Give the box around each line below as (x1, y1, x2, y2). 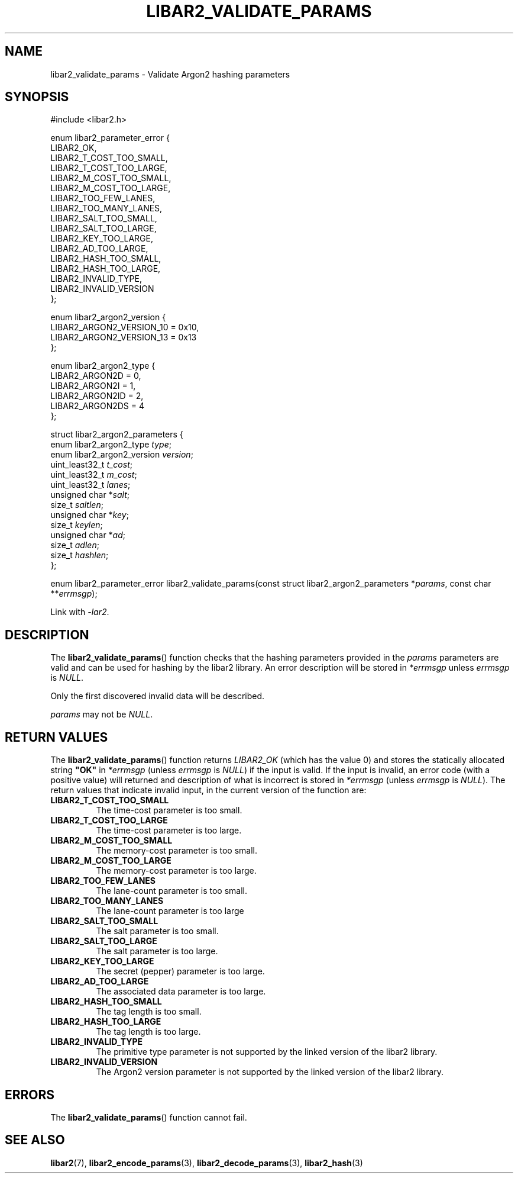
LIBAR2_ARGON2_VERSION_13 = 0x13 (50, 332, 197, 343)
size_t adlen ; (50, 540, 99, 551)
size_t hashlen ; (50, 550, 109, 561)
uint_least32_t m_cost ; (50, 469, 137, 480)
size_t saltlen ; (50, 500, 103, 510)
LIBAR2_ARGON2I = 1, (50, 381, 136, 391)
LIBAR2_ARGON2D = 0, (50, 371, 141, 381)
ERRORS (5, 1087, 55, 1102)
